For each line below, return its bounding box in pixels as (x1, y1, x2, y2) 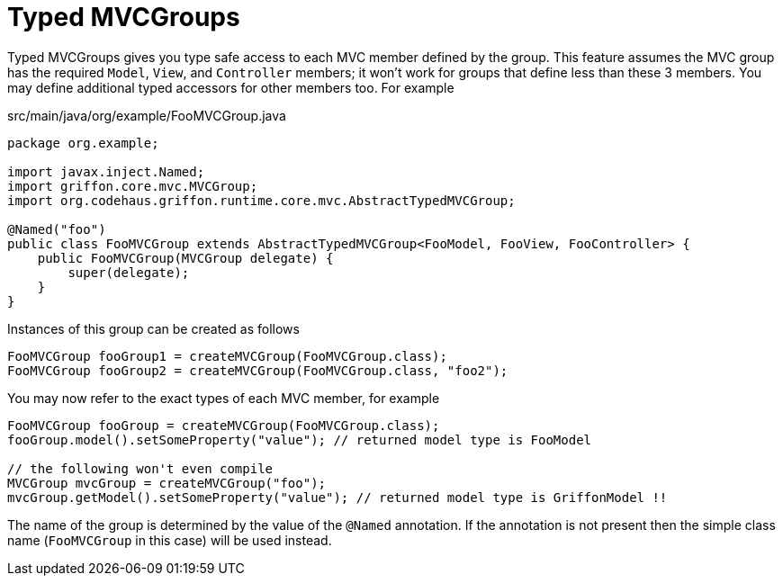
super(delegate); (67, 265, 190, 280)
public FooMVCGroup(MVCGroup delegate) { (37, 250, 334, 265)
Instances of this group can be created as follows (7, 320, 300, 336)
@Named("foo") (7, 221, 106, 237)
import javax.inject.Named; (7, 164, 205, 179)
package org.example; (7, 135, 159, 150)
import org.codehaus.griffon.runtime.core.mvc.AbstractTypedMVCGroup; (7, 193, 516, 208)
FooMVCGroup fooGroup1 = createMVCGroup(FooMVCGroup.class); (7, 348, 447, 363)
